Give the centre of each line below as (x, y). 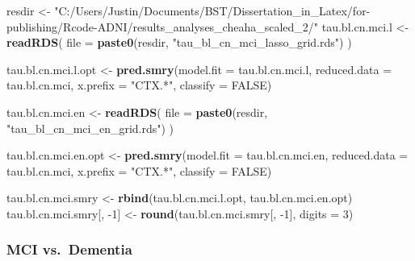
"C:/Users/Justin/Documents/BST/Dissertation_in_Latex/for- (212, 10)
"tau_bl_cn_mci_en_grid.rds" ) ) (90, 128)
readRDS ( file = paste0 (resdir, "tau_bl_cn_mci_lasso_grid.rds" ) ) (179, 42)
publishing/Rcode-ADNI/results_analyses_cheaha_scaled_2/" (163, 26)
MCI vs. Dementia (69, 249)
